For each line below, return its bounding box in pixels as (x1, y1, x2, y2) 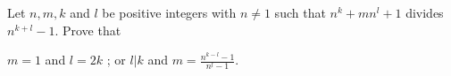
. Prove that (54, 20, 121, 39)
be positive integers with (102, 4, 237, 21)
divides (405, 4, 444, 21)
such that (274, 4, 326, 21)
